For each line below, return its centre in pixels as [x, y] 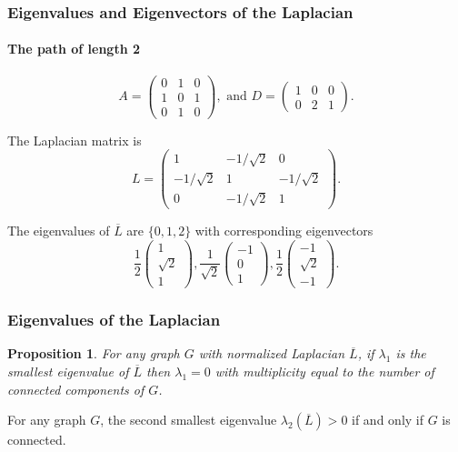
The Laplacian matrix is [75, 140]
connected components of [76, 389]
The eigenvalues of [59, 230]
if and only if [388, 420]
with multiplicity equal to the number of [324, 372]
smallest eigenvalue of [68, 372]
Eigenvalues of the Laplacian [114, 320]
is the [411, 353]
